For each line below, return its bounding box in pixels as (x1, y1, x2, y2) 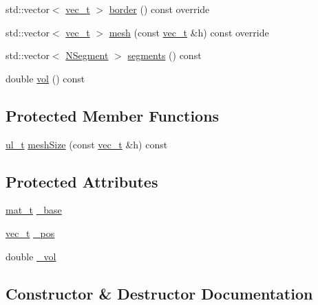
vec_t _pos (6, 225, 55, 240)
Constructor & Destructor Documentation (6, 282, 313, 304)
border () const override (109, 2, 210, 16)
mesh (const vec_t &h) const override (109, 25, 269, 39)
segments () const (127, 48, 202, 63)
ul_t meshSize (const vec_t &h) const (6, 137, 168, 151)
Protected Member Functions (6, 104, 220, 126)
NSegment (65, 48, 109, 63)
